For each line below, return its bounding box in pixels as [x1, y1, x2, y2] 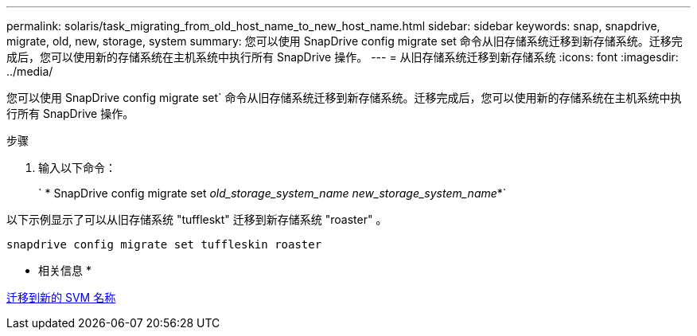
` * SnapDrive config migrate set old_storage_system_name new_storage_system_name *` [38, 186, 507, 200]
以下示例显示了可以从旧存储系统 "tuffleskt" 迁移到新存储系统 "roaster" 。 [6, 213, 387, 226]
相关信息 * [38, 264, 92, 277]
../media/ [6, 64, 53, 78]
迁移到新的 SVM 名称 [6, 291, 116, 304]
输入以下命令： [38, 161, 116, 174]
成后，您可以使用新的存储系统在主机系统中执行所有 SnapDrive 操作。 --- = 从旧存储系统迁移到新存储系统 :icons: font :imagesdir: [6, 50, 679, 64]
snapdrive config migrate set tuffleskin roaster [6, 238, 322, 251]
